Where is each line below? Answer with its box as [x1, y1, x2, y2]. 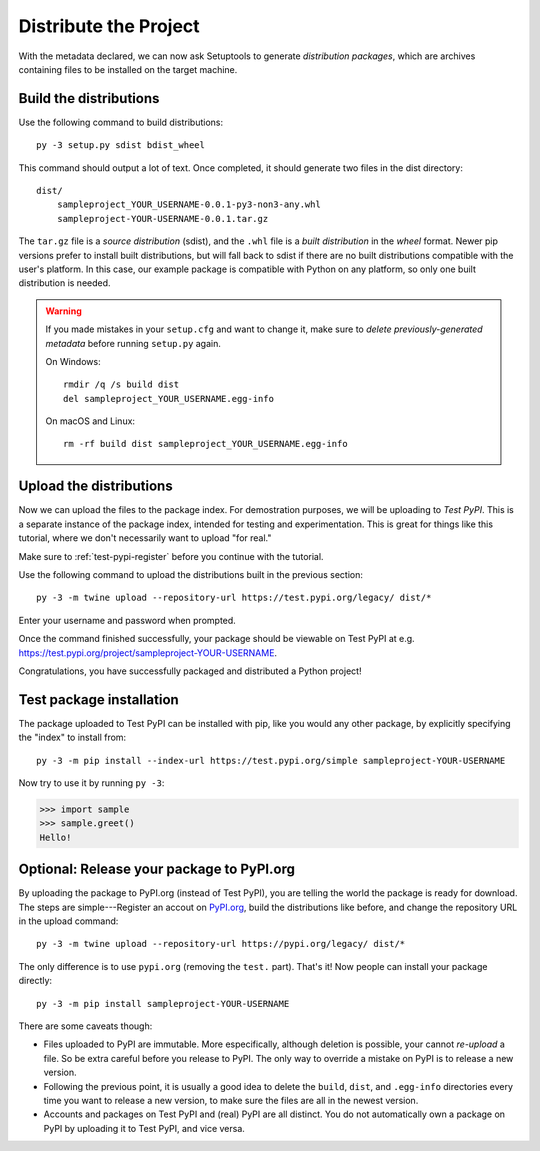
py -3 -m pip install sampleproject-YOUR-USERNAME [36, 998, 290, 1009]
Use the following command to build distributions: [18, 116, 224, 128]
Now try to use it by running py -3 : [18, 776, 165, 789]
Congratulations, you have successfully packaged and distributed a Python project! [18, 665, 362, 677]
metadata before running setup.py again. [45, 337, 222, 349]
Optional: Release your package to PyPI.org [18, 861, 295, 878]
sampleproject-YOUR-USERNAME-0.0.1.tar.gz [56, 213, 269, 224]
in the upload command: [18, 915, 119, 927]
